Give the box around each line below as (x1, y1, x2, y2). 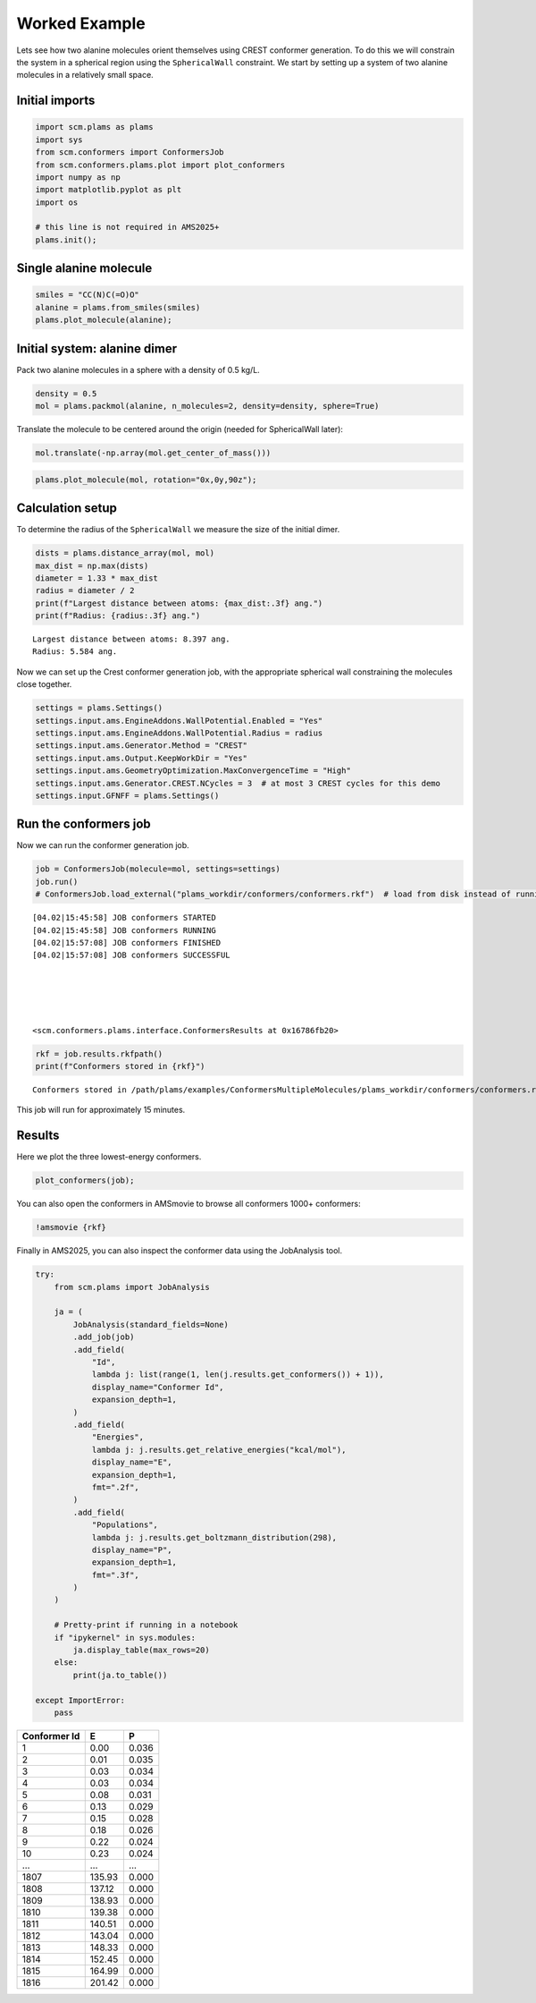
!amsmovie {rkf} (35, 1222, 107, 1233)
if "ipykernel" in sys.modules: (54, 1633, 197, 1642)
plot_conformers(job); (35, 1175, 135, 1185)
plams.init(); (35, 234, 97, 245)
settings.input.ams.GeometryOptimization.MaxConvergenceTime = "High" (35, 766, 352, 776)
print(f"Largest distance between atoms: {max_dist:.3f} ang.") (35, 598, 323, 608)
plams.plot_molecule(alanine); (35, 315, 173, 326)
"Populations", (91, 1520, 158, 1530)
